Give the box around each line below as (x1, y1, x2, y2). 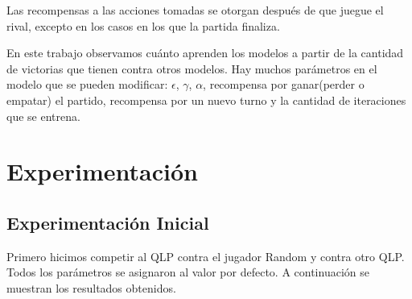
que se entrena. (6, 107, 80, 124)
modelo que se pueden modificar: (6, 76, 168, 93)
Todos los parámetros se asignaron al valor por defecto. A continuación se (6, 264, 369, 280)
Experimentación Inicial (6, 210, 209, 235)
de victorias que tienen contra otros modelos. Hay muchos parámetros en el (6, 60, 377, 77)
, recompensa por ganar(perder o (203, 76, 365, 93)
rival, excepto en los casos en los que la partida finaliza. (6, 17, 280, 34)
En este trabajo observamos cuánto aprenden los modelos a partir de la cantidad (6, 44, 404, 61)
